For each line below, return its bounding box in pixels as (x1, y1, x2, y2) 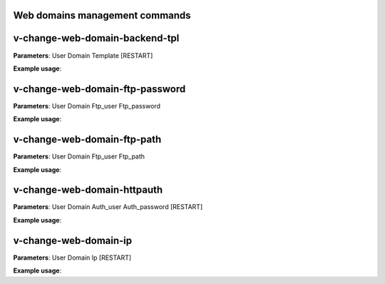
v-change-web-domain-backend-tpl (13, 32, 180, 44)
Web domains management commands (13, 9, 192, 21)
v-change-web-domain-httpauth (13, 184, 163, 196)
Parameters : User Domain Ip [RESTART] (13, 253, 132, 262)
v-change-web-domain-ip (13, 234, 133, 246)
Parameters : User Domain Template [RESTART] (13, 51, 153, 60)
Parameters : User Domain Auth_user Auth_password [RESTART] (13, 203, 203, 211)
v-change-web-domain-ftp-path (13, 133, 162, 146)
